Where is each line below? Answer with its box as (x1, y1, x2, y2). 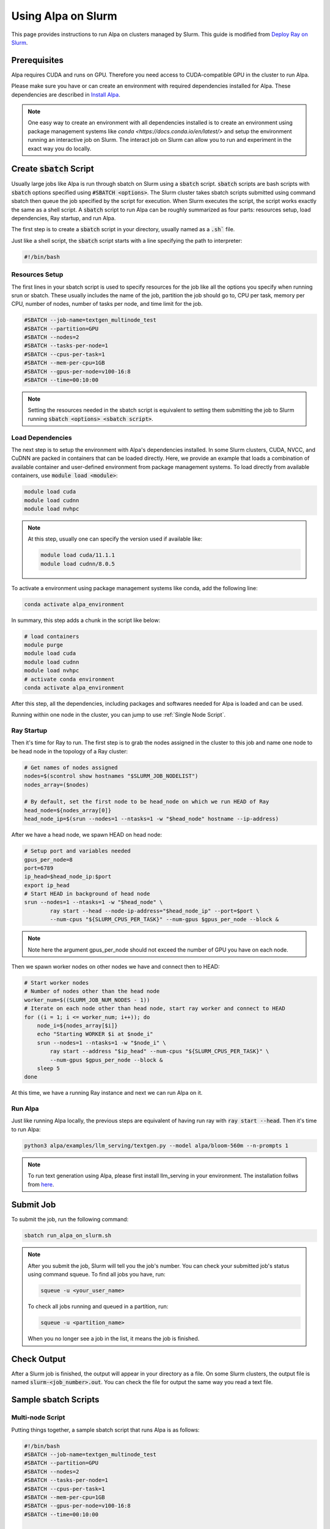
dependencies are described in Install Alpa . (11, 91, 120, 98)
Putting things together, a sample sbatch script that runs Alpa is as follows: (11, 1426, 200, 1434)
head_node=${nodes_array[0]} (24, 807, 112, 813)
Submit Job (11, 1199, 56, 1210)
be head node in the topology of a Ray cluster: (11, 747, 128, 755)
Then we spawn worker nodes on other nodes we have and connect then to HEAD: (11, 963, 220, 971)
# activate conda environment (24, 676, 115, 683)
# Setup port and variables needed (24, 848, 131, 854)
